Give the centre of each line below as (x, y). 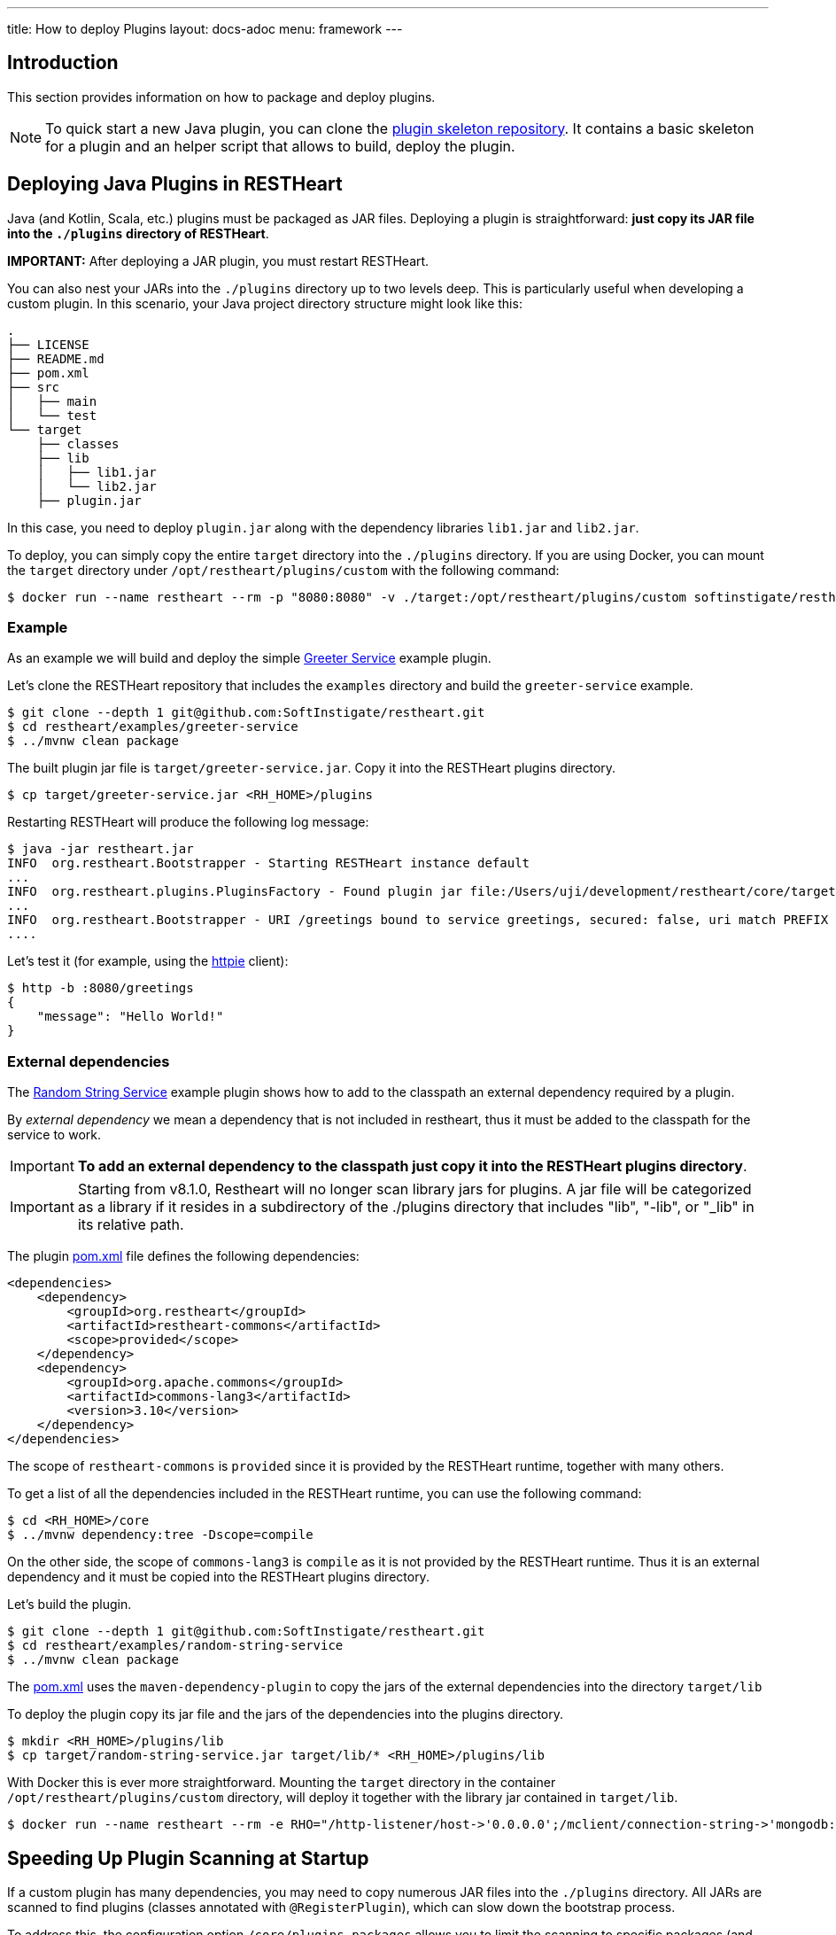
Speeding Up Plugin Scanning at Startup (188, 1858)
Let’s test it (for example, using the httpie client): (148, 961)
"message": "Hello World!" (130, 1017)
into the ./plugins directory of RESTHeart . (138, 233)
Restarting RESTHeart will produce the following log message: (188, 822)
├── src (34, 387)
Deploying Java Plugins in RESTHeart (175, 184)
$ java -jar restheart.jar (101, 849)
